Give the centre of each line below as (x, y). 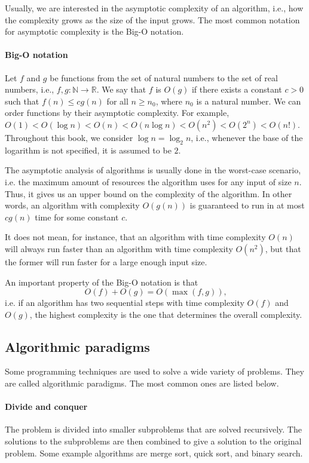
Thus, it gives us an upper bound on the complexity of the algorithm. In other (149, 193)
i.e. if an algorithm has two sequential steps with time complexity (125, 303)
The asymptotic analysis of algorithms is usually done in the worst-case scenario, (153, 170)
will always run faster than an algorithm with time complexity (119, 248)
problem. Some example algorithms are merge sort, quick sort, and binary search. (154, 453)
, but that (283, 248)
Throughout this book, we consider (69, 137)
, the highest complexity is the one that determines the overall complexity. (166, 314)
